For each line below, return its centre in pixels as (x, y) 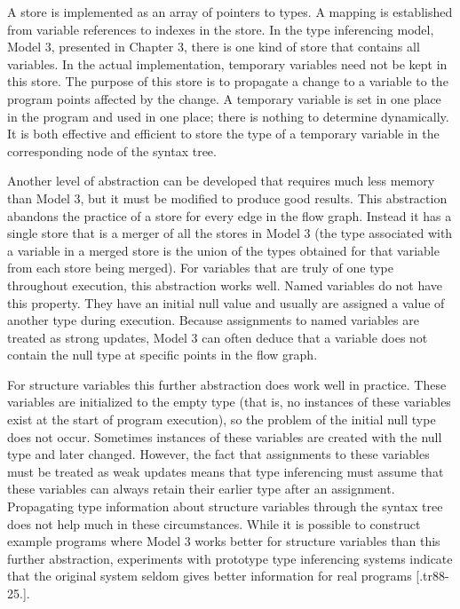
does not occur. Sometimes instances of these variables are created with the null (225, 436)
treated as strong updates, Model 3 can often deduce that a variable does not (218, 337)
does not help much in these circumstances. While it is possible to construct (214, 523)
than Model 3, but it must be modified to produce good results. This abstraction (227, 198)
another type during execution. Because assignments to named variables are (213, 320)
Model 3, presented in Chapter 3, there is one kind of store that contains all (214, 47)
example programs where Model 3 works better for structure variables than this (224, 541)
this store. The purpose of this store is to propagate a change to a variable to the (228, 81)
